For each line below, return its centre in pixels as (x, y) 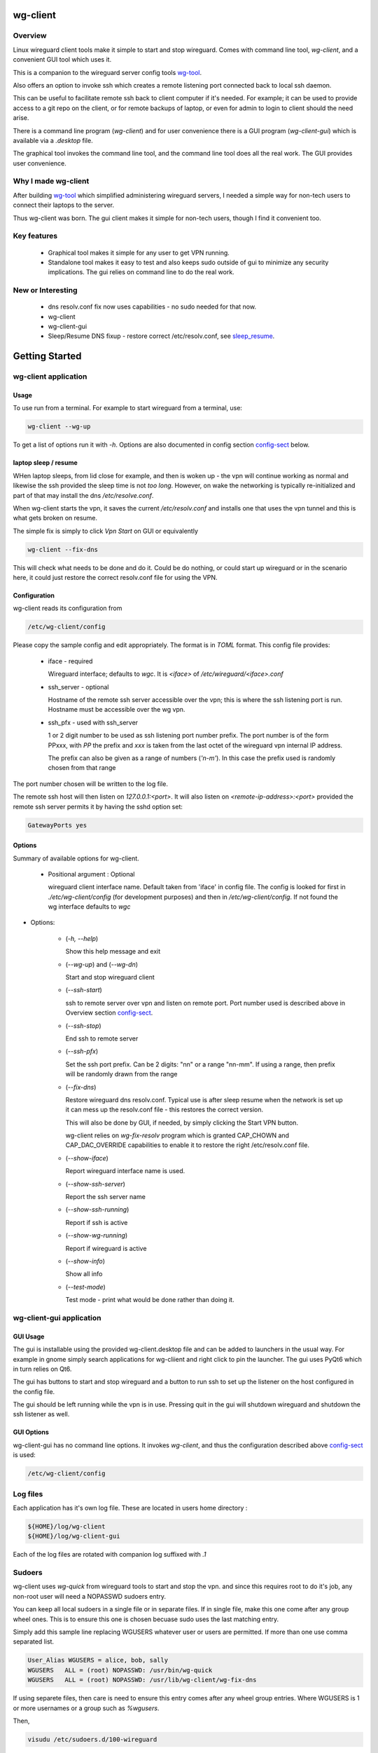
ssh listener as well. (41, 1414)
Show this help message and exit (113, 952)
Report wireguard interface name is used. (125, 1171)
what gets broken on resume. (55, 518)
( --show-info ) (85, 1261)
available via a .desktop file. (53, 140)
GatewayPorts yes (57, 825)
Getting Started (47, 357)
